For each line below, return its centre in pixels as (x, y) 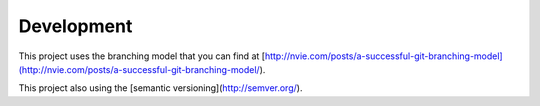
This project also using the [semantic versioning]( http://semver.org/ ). (160, 88)
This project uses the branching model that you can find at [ (141, 56)
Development (75, 26)
